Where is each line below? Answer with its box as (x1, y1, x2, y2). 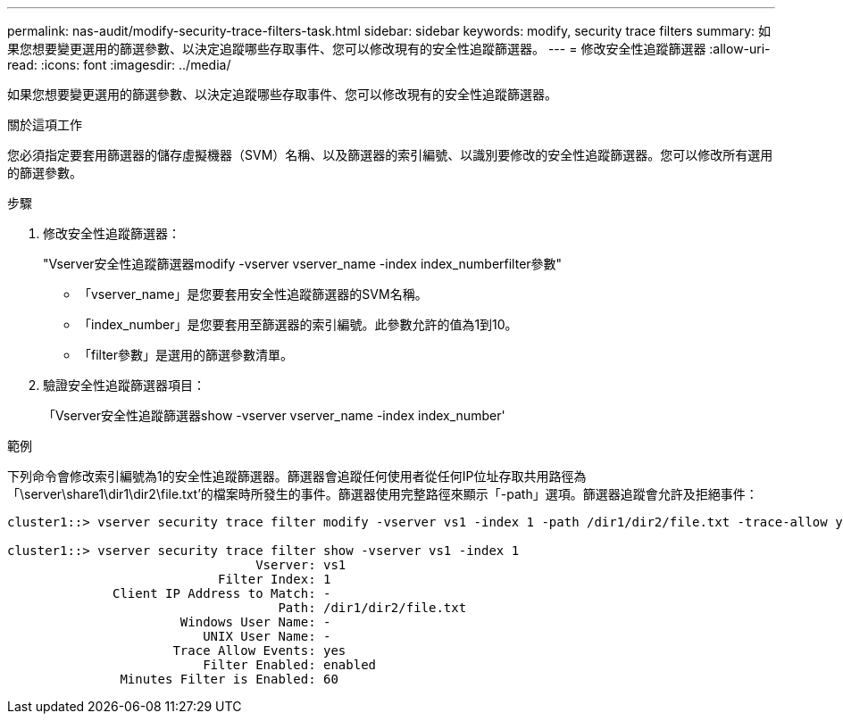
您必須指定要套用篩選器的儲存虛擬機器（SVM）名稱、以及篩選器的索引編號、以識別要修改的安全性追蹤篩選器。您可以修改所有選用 (7, 147, 773, 162)
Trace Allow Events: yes (172, 643, 346, 658)
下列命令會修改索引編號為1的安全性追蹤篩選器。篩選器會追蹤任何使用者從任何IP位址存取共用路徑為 (7, 468, 587, 484)
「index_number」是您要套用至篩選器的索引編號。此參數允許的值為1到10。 (79, 317, 518, 332)
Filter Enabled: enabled (203, 658, 377, 672)
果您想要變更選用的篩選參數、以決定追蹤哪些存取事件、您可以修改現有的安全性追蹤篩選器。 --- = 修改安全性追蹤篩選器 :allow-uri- (7, 41, 771, 56)
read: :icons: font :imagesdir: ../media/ (7, 57, 231, 72)
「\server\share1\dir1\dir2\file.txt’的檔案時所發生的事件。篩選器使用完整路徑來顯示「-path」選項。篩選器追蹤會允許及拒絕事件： (7, 486, 758, 501)
